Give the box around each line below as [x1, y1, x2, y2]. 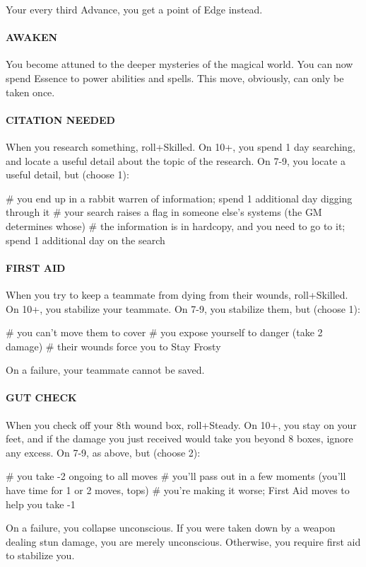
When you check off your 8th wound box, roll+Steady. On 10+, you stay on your [6, 417, 357, 432]
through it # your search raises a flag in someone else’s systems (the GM [6, 205, 322, 219]
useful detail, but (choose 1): [6, 167, 129, 182]
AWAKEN [6, 30, 58, 45]
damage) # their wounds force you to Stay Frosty [6, 338, 221, 353]
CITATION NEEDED [6, 112, 115, 127]
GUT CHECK [6, 390, 77, 405]
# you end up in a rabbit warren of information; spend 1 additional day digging [6, 190, 353, 205]
